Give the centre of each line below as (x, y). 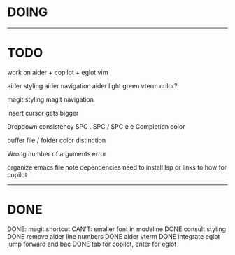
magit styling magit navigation (51, 99)
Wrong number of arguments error (57, 153)
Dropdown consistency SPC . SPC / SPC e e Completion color (96, 126)
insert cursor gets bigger (43, 113)
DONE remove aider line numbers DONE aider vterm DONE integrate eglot (114, 236)
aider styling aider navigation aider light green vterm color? (92, 85)
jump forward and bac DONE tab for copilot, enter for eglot (92, 244)
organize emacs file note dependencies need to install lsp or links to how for (117, 167)
